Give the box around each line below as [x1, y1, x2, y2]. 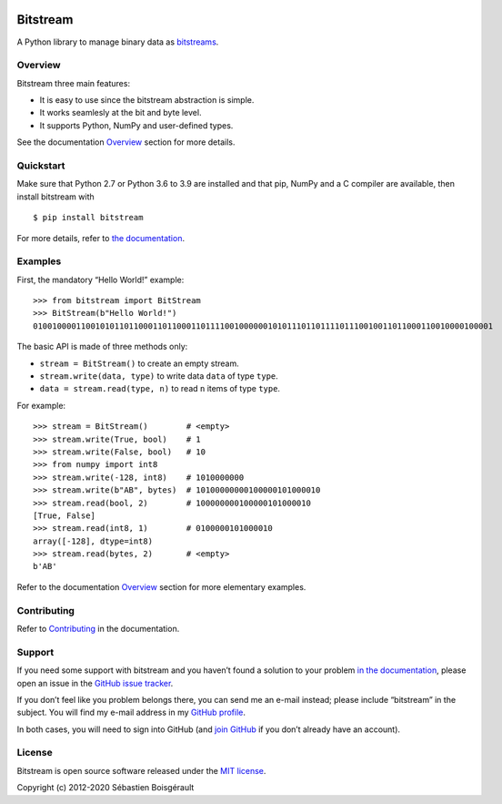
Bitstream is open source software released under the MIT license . [16, 765, 266, 776]
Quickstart [16, 159, 65, 172]
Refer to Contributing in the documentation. [16, 624, 180, 635]
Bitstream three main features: [16, 77, 131, 88]
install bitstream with [16, 191, 95, 202]
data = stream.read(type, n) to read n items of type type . [39, 383, 281, 394]
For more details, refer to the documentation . [16, 232, 186, 243]
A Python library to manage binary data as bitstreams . [16, 36, 219, 47]
